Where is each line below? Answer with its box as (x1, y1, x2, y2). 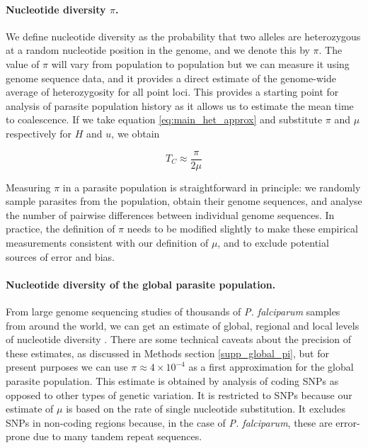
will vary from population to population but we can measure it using (51, 56, 350, 71)
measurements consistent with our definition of (6, 235, 209, 250)
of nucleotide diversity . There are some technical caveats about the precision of (6, 332, 352, 347)
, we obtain (111, 125, 160, 140)
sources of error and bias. (6, 249, 115, 264)
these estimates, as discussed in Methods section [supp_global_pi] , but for (6, 345, 329, 360)
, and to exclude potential (217, 235, 329, 250)
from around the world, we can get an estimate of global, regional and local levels (6, 318, 360, 332)
